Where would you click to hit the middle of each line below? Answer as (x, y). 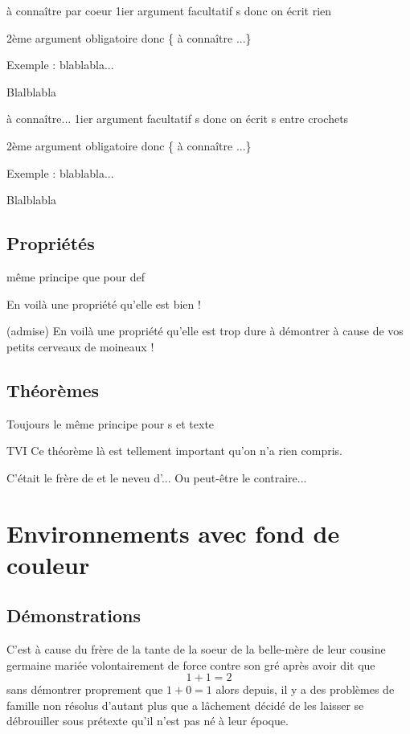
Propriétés (51, 243)
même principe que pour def (76, 276)
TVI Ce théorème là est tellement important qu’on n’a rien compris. (174, 451)
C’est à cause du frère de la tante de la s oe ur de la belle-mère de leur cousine (196, 649)
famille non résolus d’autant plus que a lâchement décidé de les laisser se (185, 705)
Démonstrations (74, 615)
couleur (48, 564)
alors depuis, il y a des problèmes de (305, 689)
